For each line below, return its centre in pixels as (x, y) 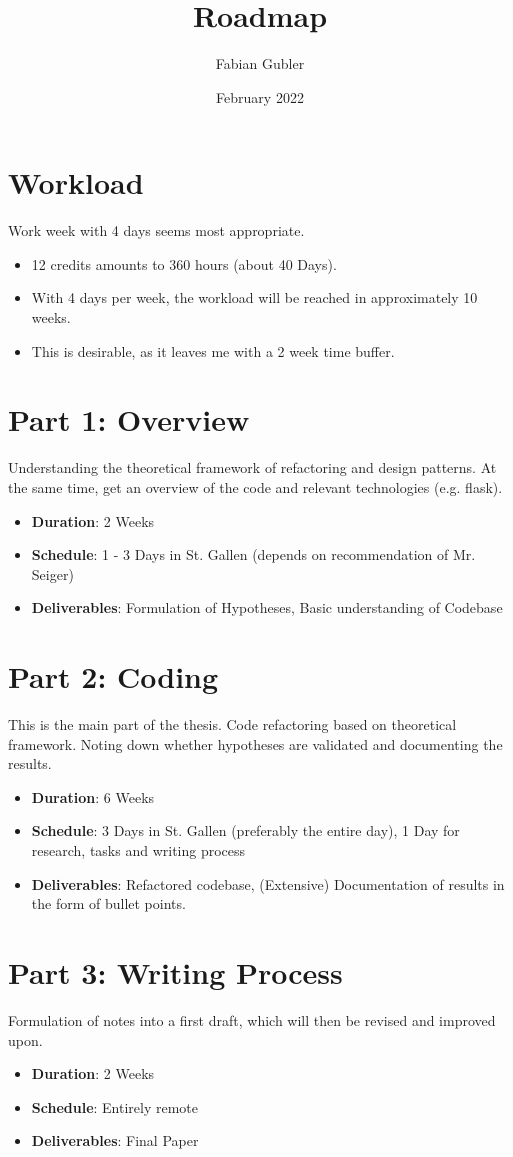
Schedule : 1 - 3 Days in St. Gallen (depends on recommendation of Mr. (253, 554)
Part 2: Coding (113, 676)
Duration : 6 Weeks (93, 796)
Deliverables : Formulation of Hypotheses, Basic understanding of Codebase (267, 607)
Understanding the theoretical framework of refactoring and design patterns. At (252, 467)
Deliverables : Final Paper (115, 1140)
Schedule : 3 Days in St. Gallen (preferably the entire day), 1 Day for (245, 830)
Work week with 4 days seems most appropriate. (156, 230)
